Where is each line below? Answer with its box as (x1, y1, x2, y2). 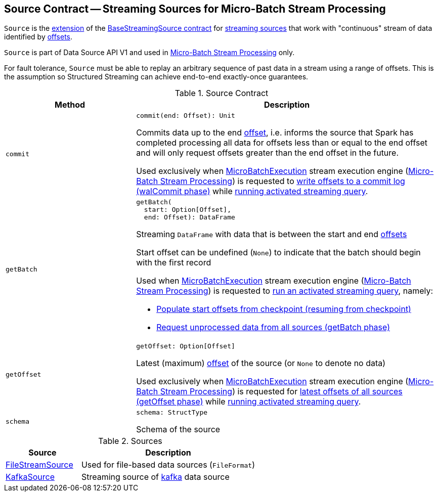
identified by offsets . (4, 32, 73, 41)
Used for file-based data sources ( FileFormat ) (81, 460, 255, 470)
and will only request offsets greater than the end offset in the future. (136, 148, 399, 158)
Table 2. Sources (98, 436, 162, 446)
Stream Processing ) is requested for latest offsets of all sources (160, 386, 403, 397)
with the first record (136, 257, 211, 268)
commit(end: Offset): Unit (136, 112, 235, 120)
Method (54, 100, 85, 110)
